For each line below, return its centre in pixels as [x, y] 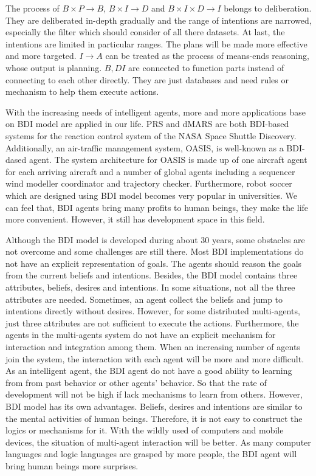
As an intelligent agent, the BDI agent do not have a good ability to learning [149, 371]
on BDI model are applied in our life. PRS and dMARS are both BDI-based [147, 124]
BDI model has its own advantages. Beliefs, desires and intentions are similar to [154, 406]
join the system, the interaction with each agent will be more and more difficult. [155, 358]
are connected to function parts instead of [206, 67]
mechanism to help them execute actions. [82, 91]
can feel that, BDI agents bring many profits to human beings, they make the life [157, 207]
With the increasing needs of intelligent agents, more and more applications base [156, 112]
